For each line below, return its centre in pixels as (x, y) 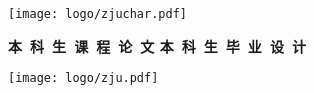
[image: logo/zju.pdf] (83, 78)
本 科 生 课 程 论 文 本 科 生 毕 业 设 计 (157, 45)
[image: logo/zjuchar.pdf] (97, 14)
